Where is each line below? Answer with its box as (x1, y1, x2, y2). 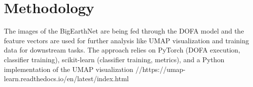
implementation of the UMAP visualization (4, 64, 133, 74)
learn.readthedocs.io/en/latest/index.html (4, 73, 129, 84)
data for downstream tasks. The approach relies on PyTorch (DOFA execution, (4, 45, 240, 55)
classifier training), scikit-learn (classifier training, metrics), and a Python (4, 54, 225, 64)
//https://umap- (135, 64, 186, 74)
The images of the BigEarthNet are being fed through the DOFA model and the (4, 26, 244, 36)
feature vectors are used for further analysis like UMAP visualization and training (4, 35, 249, 45)
